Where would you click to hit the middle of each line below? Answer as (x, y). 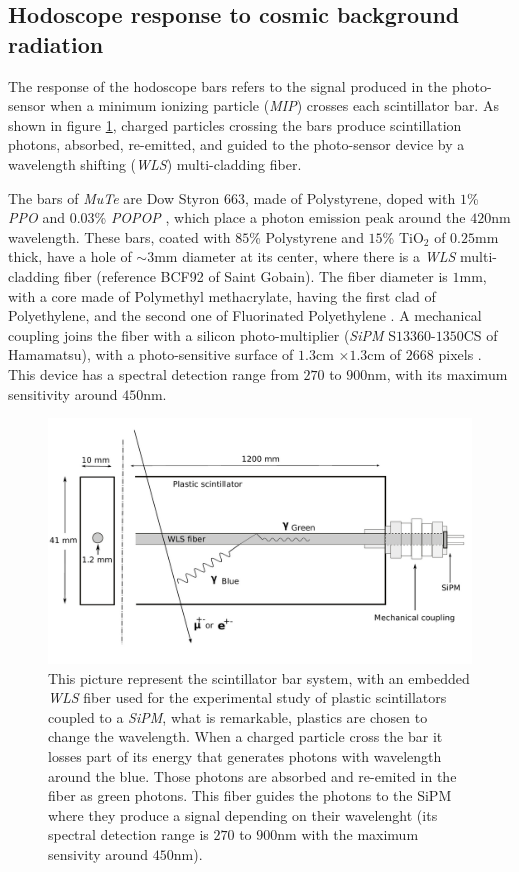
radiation (56, 43)
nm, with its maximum (437, 373)
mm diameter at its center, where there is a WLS (305, 256)
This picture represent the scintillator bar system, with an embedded (259, 677)
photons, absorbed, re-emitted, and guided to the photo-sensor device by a (236, 144)
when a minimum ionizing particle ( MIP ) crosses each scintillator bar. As (274, 105)
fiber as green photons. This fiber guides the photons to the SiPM (250, 795)
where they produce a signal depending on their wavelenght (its (243, 814)
